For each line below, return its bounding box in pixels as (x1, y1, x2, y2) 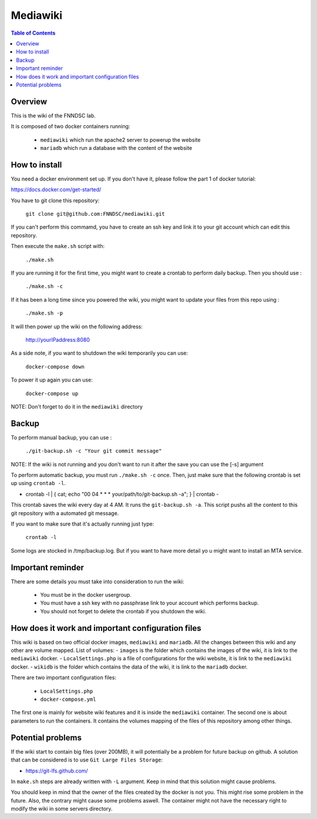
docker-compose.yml (40, 696, 96, 703)
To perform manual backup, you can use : (11, 434, 112, 441)
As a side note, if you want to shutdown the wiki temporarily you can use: (11, 350, 188, 357)
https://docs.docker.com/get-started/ (11, 186, 102, 193)
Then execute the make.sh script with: (11, 243, 105, 250)
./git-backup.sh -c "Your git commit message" (25, 447, 162, 454)
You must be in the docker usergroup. (40, 591, 132, 599)
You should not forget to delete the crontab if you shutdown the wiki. (40, 607, 207, 614)
